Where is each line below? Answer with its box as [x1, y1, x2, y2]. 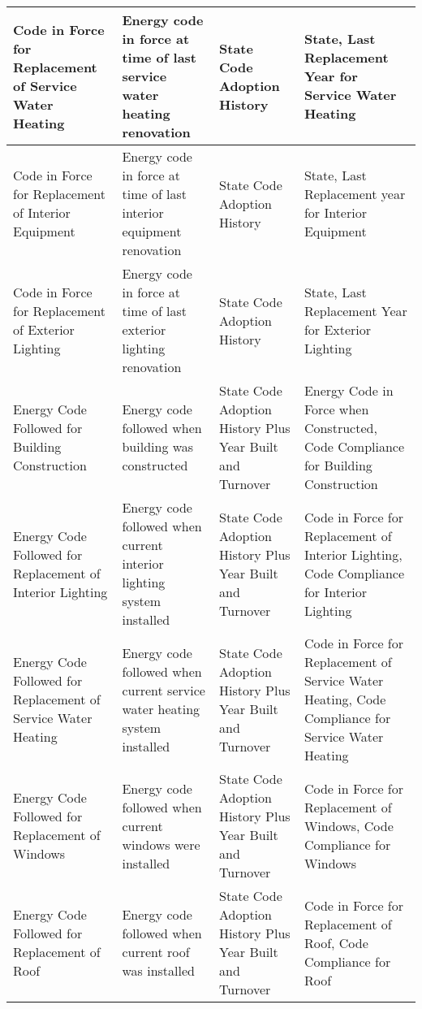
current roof [122, 942, 190, 961]
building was [122, 437, 194, 456]
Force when [304, 400, 369, 418]
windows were [122, 834, 200, 854]
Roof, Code [304, 933, 368, 952]
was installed [122, 961, 195, 980]
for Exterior [304, 320, 372, 339]
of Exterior [13, 320, 75, 339]
